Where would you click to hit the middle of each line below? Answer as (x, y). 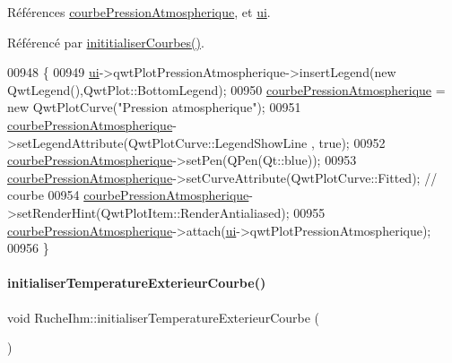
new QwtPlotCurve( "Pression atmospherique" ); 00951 (154, 107)
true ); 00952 (352, 142)
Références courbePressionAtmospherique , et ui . (139, 12)
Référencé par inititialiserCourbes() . (106, 42)
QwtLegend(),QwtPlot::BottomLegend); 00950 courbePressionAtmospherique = (226, 89)
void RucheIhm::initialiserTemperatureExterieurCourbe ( (164, 317)
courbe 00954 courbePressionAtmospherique (128, 195)
